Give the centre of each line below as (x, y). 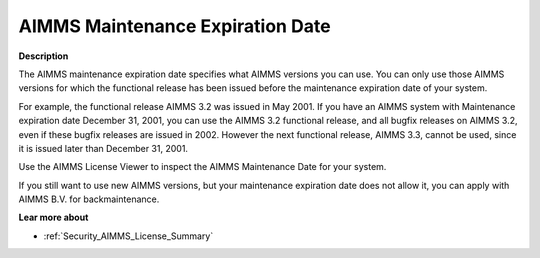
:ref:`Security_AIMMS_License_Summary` (128, 236)
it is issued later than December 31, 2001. (103, 148)
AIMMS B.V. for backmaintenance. (89, 199)
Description (43, 56)
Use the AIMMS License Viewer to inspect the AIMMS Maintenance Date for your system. (202, 167)
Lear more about (53, 217)
